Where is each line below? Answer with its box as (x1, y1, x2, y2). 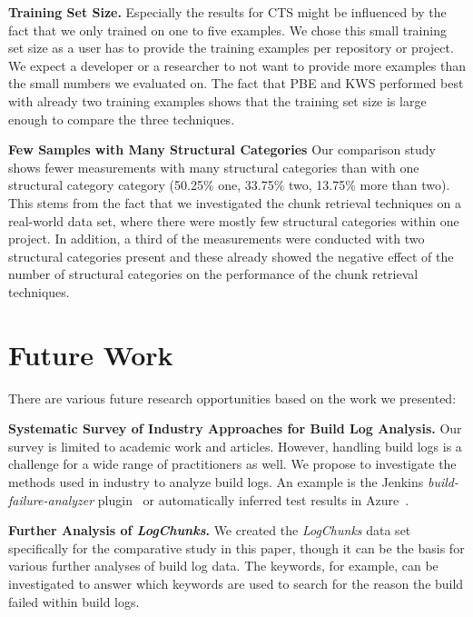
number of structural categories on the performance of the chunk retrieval (8, 264, 419, 284)
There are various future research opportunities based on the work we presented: (8, 388, 457, 407)
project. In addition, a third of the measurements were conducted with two (8, 229, 425, 248)
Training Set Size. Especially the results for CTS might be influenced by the (8, 3, 447, 21)
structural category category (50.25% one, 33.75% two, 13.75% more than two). (8, 175, 450, 194)
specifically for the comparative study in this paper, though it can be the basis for (8, 538, 465, 557)
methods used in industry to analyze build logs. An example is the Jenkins (8, 473, 424, 491)
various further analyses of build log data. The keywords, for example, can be (8, 556, 439, 575)
